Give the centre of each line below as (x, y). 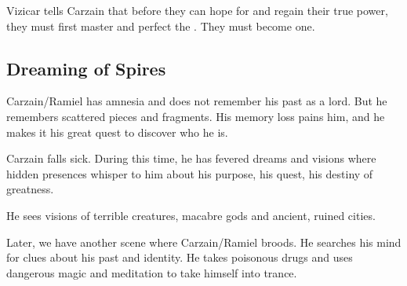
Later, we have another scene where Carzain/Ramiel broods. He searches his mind (204, 242)
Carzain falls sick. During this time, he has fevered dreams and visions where (191, 158)
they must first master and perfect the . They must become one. (161, 26)
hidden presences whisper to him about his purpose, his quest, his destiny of (190, 173)
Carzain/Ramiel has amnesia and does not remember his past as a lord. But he (197, 101)
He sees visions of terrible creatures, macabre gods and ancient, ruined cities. (191, 215)
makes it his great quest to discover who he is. (117, 132)
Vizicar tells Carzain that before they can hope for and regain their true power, (197, 10)
